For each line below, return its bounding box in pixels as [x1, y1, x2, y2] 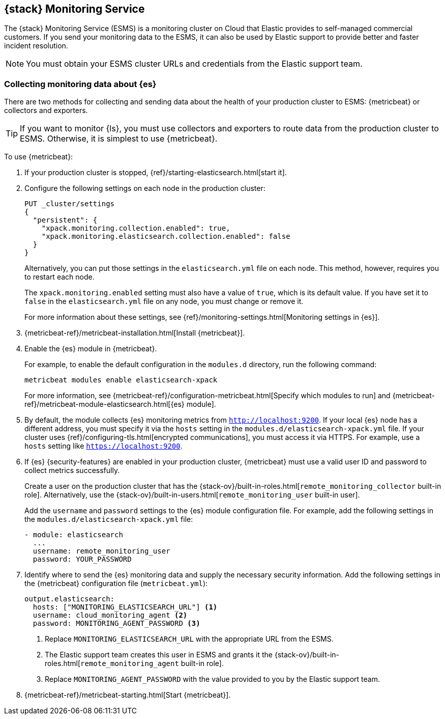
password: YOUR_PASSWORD [33, 555, 132, 564]
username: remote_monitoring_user [33, 547, 170, 556]
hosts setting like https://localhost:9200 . [24, 441, 183, 451]
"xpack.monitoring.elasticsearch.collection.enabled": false [41, 232, 290, 241]
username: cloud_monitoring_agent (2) [33, 611, 188, 620]
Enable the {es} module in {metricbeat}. [24, 344, 157, 353]
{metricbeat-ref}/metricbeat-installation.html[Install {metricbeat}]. [24, 328, 245, 338]
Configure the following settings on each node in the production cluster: [24, 184, 265, 193]
